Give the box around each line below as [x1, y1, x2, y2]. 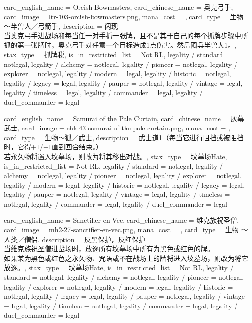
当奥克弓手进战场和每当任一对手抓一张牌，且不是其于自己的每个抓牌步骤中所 [4, 30, 248, 40]
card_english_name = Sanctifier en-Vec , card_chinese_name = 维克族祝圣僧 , [4, 215, 239, 225]
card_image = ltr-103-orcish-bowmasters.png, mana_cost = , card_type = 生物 [4, 11, 244, 21]
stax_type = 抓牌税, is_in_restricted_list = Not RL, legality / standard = [4, 49, 231, 59]
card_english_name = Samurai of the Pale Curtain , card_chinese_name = [4, 113, 229, 123]
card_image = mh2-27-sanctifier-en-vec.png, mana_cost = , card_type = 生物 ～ [4, 225, 248, 235]
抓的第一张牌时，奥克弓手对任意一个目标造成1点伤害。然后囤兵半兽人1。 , [4, 40, 236, 50]
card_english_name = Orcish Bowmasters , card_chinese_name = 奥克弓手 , [4, 2, 233, 12]
